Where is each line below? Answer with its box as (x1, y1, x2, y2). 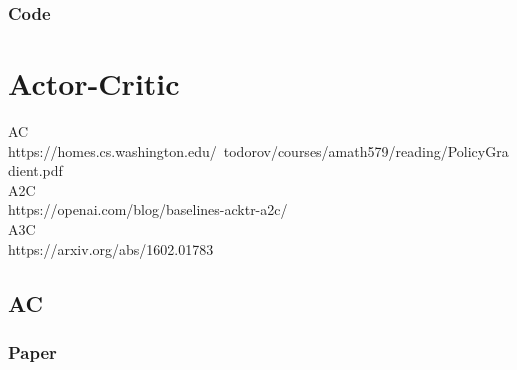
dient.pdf (8, 160, 63, 181)
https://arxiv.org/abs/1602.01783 (8, 238, 214, 259)
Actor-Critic (8, 63, 180, 104)
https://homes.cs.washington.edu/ (8, 140, 217, 161)
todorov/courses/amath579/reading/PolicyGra (223, 140, 509, 161)
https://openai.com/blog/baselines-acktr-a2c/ (8, 199, 288, 220)
